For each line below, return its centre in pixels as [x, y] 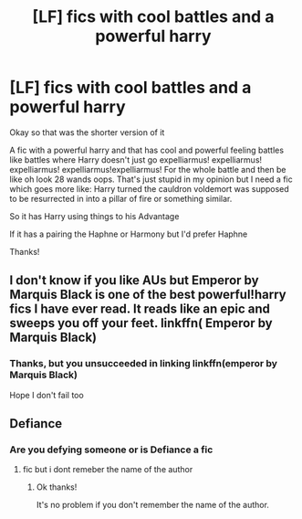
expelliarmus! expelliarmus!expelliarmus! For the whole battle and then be [148, 169]
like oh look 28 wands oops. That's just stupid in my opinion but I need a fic [151, 179]
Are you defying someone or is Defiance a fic [111, 450]
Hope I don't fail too [47, 395]
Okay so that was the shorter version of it [87, 132]
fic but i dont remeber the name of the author [108, 470]
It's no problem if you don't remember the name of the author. [152, 505]
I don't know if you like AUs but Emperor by [134, 281]
